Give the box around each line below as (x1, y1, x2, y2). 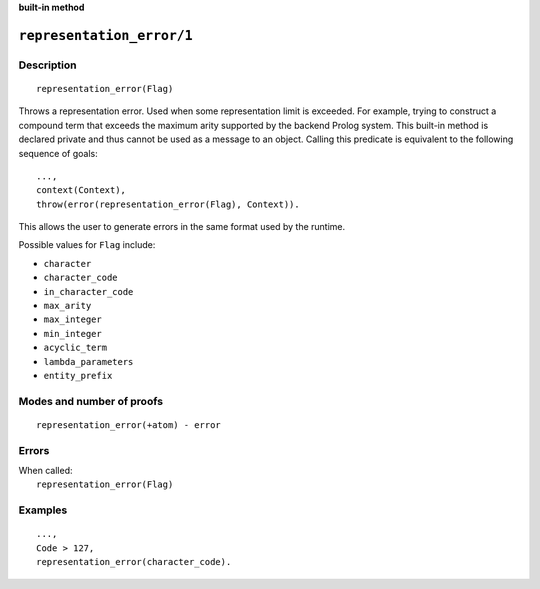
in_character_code (43, 286, 134, 297)
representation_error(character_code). (36, 556, 232, 568)
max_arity (43, 300, 92, 312)
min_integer (43, 328, 102, 339)
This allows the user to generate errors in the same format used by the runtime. (18, 221, 346, 233)
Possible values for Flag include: (18, 239, 156, 251)
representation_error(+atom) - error (36, 419, 222, 430)
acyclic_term (43, 342, 108, 354)
